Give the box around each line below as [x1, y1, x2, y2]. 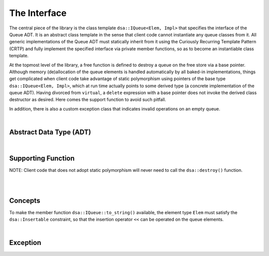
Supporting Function [9, 154, 75, 162]
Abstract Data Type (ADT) [9, 128, 92, 136]
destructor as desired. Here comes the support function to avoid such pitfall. [9, 97, 166, 103]
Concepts [9, 196, 40, 205]
